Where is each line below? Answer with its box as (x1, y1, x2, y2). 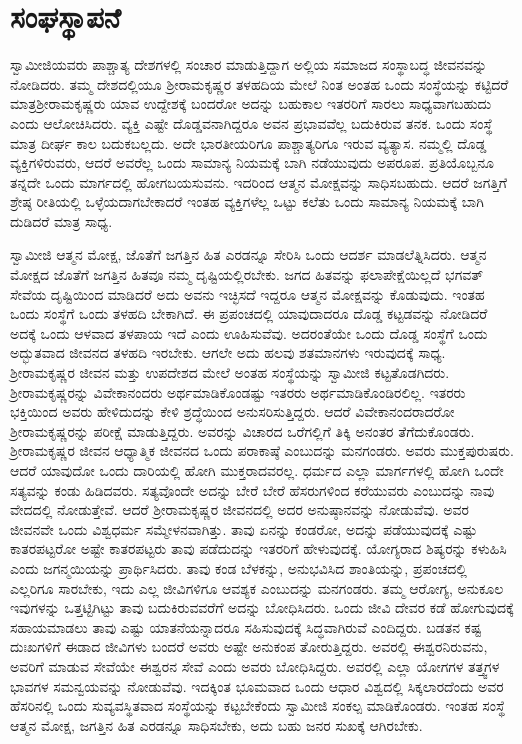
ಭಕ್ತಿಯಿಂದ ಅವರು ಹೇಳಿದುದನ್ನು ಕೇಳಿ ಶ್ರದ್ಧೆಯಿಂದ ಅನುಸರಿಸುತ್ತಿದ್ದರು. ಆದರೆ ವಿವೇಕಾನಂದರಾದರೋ (10, 401, 455, 422)
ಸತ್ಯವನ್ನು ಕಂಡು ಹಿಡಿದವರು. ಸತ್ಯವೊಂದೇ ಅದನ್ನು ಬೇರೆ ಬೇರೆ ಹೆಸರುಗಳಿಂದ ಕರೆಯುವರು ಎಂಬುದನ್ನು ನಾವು (10, 479, 495, 500)
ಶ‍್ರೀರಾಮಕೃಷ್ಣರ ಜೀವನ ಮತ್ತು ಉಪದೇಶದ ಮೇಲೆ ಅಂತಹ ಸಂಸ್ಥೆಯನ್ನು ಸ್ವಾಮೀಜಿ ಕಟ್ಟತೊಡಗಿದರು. (10, 362, 450, 383)
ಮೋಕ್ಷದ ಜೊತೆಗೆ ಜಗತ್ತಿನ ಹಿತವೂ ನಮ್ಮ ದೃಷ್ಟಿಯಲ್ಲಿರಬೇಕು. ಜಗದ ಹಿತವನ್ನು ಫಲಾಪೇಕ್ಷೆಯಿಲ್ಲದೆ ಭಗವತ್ (10, 264, 484, 285)
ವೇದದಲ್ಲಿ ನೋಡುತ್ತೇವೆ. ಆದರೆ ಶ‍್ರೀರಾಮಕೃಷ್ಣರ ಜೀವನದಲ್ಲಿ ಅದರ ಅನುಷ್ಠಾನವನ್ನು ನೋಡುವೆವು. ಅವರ (10, 499, 469, 520)
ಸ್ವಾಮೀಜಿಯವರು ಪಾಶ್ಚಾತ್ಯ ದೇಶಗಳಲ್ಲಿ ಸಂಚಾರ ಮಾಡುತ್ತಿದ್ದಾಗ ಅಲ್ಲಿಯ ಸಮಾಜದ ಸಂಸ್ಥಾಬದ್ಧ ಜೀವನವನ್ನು (10, 54, 488, 75)
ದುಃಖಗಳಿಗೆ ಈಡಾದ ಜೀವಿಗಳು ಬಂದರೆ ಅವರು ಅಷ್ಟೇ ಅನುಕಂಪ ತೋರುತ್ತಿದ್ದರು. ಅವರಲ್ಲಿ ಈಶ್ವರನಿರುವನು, (10, 636, 488, 657)
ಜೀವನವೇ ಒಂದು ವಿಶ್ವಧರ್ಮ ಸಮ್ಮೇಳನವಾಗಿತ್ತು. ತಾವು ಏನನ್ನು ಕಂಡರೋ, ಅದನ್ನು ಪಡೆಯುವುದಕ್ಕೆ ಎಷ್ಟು (10, 518, 478, 539)
